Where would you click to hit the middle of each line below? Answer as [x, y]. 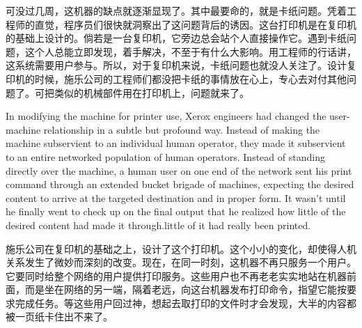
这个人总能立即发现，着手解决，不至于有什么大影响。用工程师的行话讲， [190, 51]
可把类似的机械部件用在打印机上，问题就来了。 [142, 92]
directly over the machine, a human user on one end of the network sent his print [179, 170]
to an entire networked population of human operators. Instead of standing [165, 156]
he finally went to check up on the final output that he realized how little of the [176, 211]
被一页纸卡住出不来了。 [59, 317]
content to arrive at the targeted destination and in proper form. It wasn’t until [176, 197]
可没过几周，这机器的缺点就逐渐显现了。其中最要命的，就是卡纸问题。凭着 [176, 10]
